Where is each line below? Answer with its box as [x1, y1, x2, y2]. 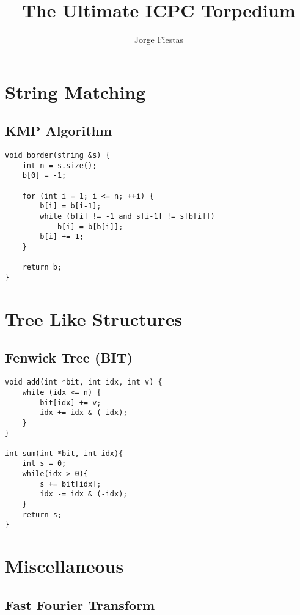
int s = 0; [22, 459, 67, 468]
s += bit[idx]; [40, 479, 101, 488]
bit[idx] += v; [40, 398, 101, 407]
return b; [22, 263, 62, 272]
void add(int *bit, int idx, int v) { [5, 378, 163, 387]
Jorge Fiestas [134, 33, 184, 46]
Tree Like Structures [5, 306, 183, 331]
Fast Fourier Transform [5, 595, 155, 614]
